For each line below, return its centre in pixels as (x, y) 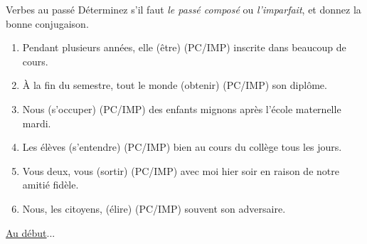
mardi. (37, 123)
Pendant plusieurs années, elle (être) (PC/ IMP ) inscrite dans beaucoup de (184, 47)
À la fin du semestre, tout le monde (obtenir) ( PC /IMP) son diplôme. (175, 85)
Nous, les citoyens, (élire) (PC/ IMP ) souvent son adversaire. (154, 208)
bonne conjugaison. (47, 23)
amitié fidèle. (50, 185)
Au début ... (31, 232)
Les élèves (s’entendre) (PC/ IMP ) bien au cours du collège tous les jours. (182, 147)
